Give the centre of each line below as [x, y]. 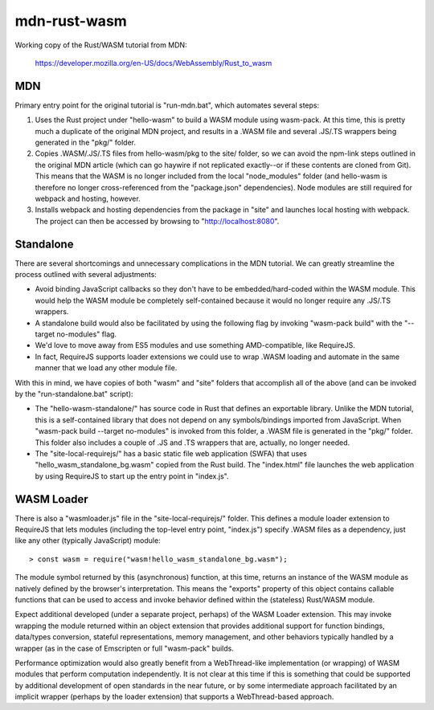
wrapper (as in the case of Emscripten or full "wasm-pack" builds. [125, 648]
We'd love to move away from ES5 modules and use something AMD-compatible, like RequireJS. [195, 345]
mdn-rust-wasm [71, 21]
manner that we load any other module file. [106, 368]
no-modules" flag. [86, 334]
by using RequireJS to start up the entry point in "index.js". [132, 476]
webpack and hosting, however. [88, 198]
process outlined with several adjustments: [86, 275]
